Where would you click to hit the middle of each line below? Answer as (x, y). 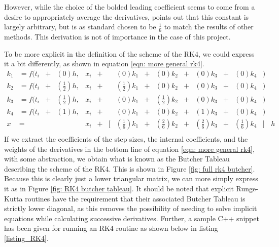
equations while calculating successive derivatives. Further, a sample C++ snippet (132, 218)
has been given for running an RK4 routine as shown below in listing (111, 228)
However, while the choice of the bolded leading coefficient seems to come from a (130, 7)
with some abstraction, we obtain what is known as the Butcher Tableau (117, 159)
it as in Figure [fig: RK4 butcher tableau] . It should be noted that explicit (119, 188)
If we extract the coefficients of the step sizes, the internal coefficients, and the (126, 138)
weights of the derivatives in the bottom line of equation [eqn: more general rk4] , (129, 149)
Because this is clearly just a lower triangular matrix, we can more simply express (131, 178)
